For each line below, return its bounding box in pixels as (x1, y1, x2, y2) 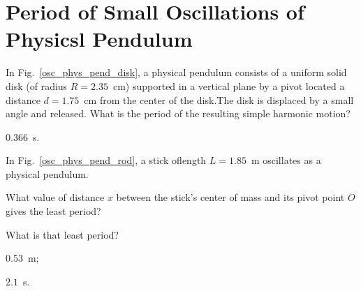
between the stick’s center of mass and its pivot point (116, 190, 345, 204)
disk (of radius (6, 78, 68, 93)
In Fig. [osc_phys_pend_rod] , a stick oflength (6, 153, 207, 167)
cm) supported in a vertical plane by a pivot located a (112, 78, 345, 93)
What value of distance (6, 190, 105, 204)
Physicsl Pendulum (6, 24, 193, 53)
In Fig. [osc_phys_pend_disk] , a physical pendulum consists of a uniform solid (6, 65, 347, 80)
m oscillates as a (251, 153, 321, 167)
